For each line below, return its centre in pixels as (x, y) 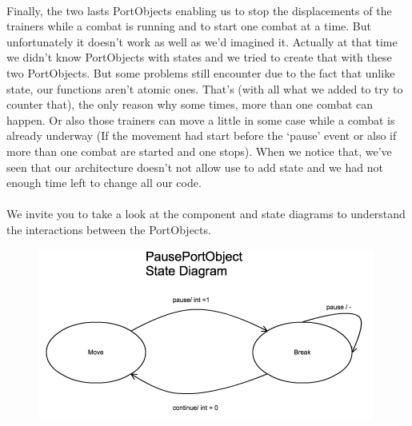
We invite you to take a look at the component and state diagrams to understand (206, 214)
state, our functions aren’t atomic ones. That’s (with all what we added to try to (205, 88)
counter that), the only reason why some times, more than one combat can (190, 104)
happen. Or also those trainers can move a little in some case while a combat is (201, 119)
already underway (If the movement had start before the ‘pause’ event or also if (202, 135)
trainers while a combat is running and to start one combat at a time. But (189, 26)
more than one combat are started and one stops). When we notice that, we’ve (199, 151)
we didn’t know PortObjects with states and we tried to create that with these (199, 57)
